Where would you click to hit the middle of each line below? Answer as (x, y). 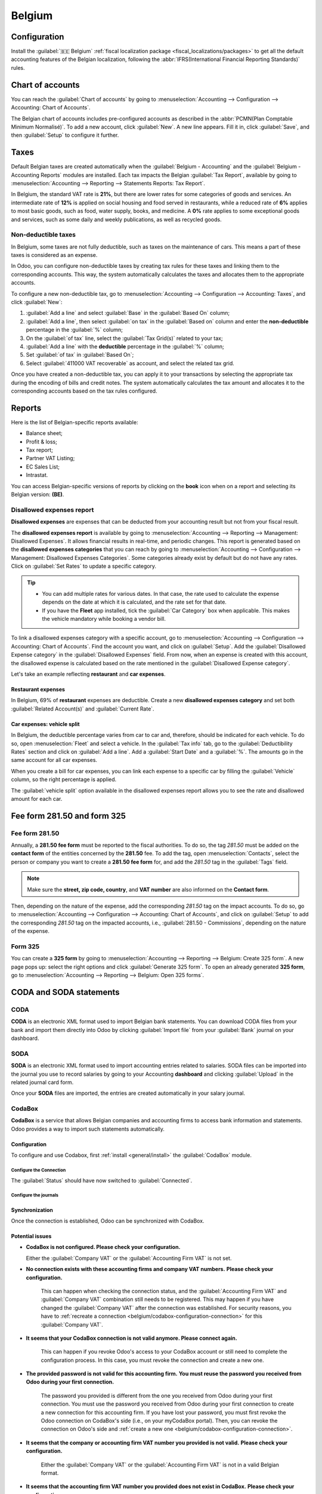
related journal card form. (42, 1082)
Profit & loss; (42, 442)
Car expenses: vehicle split (45, 724)
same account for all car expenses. (54, 760)
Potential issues (31, 1236)
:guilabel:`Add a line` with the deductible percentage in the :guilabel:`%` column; (125, 346)
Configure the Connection (38, 1170)
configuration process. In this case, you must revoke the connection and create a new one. (153, 1360)
